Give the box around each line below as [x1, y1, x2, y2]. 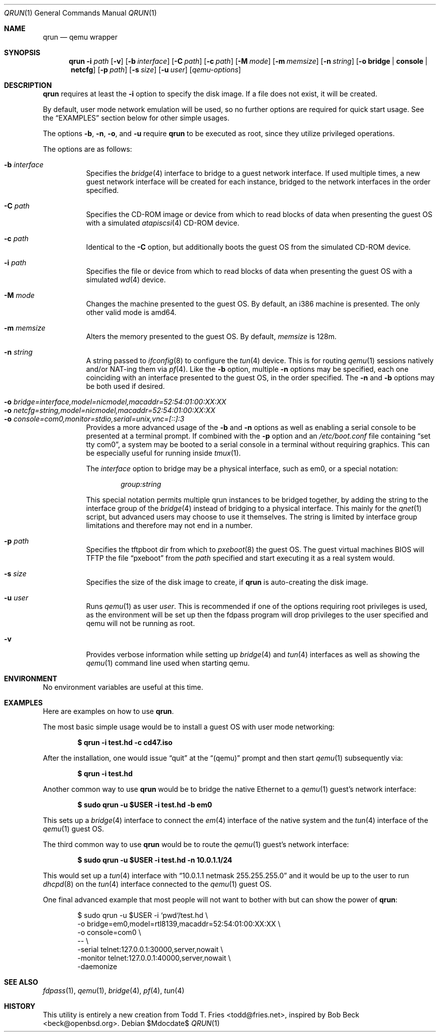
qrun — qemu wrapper [43, 33, 118, 41]
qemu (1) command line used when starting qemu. [86, 659, 250, 667]
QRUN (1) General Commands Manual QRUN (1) [4, 9, 157, 17]
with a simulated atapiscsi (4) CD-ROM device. [86, 219, 240, 227]
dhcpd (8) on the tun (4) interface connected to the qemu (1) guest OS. [43, 880, 272, 888]
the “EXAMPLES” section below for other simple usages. [43, 114, 230, 122]
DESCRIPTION [4, 81, 52, 89]
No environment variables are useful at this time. [43, 683, 203, 691]
